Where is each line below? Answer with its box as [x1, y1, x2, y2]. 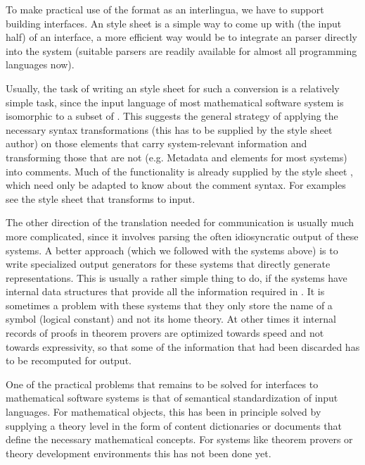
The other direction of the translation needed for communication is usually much [6, 215, 354, 230]
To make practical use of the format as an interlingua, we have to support [6, 2, 324, 16]
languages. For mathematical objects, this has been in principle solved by [6, 404, 321, 419]
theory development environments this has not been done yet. [6, 445, 271, 460]
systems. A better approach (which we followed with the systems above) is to [6, 242, 338, 257]
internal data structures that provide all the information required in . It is [6, 284, 325, 299]
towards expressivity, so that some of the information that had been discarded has [6, 339, 360, 354]
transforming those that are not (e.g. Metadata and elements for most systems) [6, 149, 347, 164]
